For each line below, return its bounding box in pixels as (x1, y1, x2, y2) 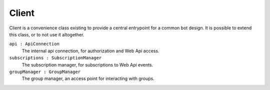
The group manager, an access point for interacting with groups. (21, 76, 155, 82)
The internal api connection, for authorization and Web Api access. (21, 48, 159, 54)
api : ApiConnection (9, 41, 60, 47)
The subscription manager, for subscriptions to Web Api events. (21, 62, 153, 68)
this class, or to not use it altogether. (9, 31, 84, 37)
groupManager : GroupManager (9, 69, 81, 75)
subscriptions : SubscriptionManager (9, 55, 102, 61)
